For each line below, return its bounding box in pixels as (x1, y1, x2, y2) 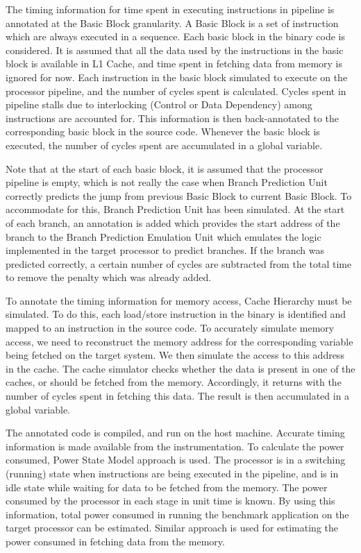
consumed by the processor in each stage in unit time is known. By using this (6, 493, 335, 508)
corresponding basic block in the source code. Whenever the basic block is (6, 124, 320, 139)
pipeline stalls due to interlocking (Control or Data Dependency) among (6, 97, 312, 112)
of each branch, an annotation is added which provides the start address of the (6, 215, 340, 230)
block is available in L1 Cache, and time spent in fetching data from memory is (6, 56, 343, 71)
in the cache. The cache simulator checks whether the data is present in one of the (6, 361, 355, 375)
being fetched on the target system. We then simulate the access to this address (6, 348, 344, 362)
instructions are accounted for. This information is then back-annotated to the (6, 110, 339, 125)
